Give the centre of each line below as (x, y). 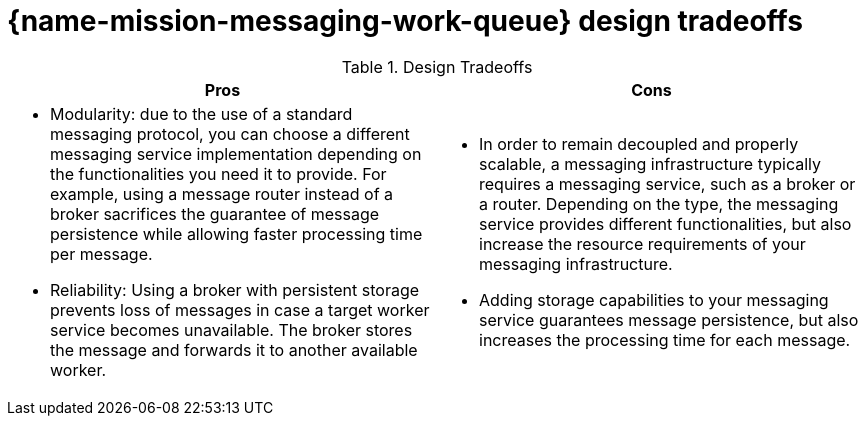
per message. (101, 253)
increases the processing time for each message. (665, 339)
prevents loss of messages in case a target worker (240, 309)
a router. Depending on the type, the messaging (659, 203)
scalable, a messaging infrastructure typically (650, 163)
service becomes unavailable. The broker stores (231, 329)
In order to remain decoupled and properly (639, 143)
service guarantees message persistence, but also (669, 319)
